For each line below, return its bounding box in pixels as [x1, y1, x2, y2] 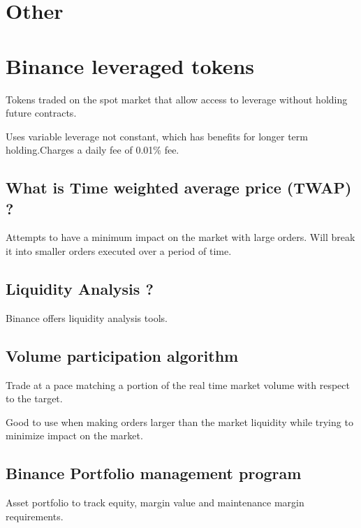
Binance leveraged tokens [6, 51, 255, 80]
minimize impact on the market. [6, 428, 143, 443]
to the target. [6, 391, 63, 406]
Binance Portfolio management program [6, 462, 302, 484]
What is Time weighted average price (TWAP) [6, 177, 352, 198]
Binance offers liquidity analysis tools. [6, 310, 168, 325]
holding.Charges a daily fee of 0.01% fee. [6, 142, 179, 157]
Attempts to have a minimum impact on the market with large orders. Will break [6, 230, 355, 244]
